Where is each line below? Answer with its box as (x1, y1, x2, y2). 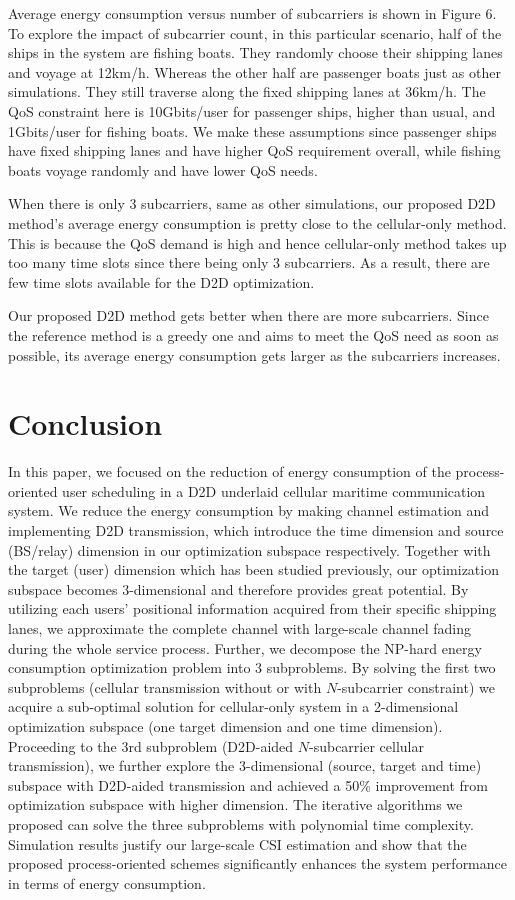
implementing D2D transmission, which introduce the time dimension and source (8, 520, 504, 540)
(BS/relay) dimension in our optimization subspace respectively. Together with (8, 539, 491, 560)
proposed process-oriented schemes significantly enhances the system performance (8, 853, 507, 874)
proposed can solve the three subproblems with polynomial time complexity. (8, 813, 474, 834)
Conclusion (8, 403, 163, 444)
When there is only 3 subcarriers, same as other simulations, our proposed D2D (8, 193, 496, 214)
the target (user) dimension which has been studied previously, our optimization (8, 559, 499, 580)
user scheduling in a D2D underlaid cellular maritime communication (62, 480, 486, 501)
